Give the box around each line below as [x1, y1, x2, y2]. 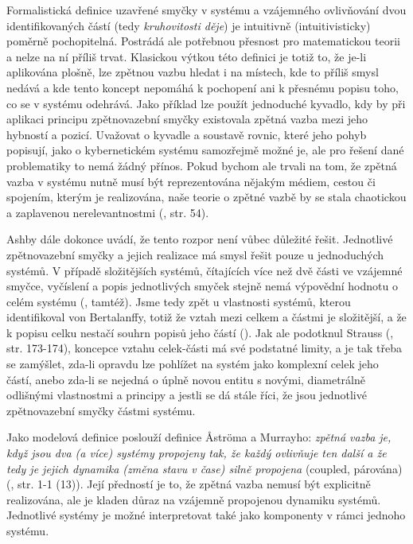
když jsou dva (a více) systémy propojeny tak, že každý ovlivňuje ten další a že [6, 445, 387, 461]
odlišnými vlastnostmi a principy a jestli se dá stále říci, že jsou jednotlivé [6, 387, 367, 403]
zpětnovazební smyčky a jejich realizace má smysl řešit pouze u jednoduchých [6, 246, 384, 262]
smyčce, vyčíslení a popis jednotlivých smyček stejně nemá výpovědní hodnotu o [6, 278, 398, 294]
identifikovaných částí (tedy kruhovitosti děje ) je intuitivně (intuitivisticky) [6, 17, 371, 33]
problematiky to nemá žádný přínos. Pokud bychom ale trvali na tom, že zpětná [6, 157, 397, 173]
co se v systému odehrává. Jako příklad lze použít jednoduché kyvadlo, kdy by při [6, 95, 406, 111]
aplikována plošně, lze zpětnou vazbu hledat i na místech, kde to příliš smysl [6, 64, 379, 80]
